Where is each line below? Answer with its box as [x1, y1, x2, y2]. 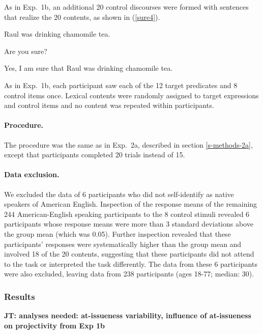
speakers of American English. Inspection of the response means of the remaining [4, 199, 257, 209]
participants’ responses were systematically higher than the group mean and [4, 238, 242, 249]
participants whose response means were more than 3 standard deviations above [4, 218, 253, 229]
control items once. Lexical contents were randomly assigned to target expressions [4, 90, 259, 100]
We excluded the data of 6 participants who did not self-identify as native [4, 188, 234, 199]
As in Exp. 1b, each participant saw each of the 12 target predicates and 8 [4, 79, 238, 90]
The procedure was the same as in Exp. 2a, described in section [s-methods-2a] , [4, 139, 253, 150]
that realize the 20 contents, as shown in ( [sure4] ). [4, 11, 160, 22]
